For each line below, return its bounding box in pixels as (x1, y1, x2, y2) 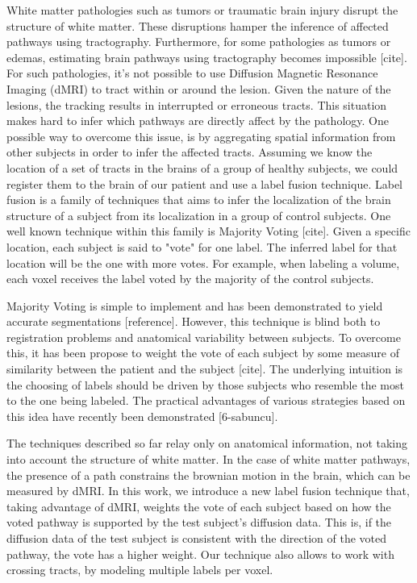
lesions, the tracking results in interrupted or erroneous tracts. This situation (6, 96, 387, 113)
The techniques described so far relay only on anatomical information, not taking (6, 435, 408, 452)
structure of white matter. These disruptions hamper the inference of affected (6, 17, 389, 34)
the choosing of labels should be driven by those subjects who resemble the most (6, 376, 404, 393)
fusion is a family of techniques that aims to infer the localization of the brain (6, 191, 391, 208)
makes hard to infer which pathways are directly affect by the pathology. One (6, 112, 389, 129)
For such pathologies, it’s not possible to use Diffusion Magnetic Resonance (6, 65, 378, 81)
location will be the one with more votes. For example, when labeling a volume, (6, 254, 400, 271)
